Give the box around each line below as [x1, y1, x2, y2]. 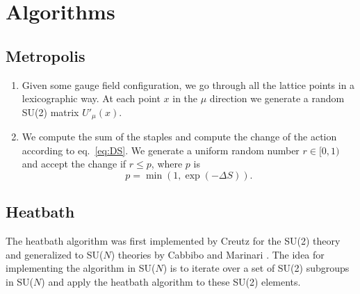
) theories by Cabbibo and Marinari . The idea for [111, 247, 325, 261]
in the [172, 91, 198, 106]
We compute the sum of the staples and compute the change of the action [22, 129, 337, 144]
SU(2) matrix [22, 104, 79, 119]
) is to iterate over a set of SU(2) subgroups [163, 261, 350, 275]
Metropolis [6, 44, 85, 66]
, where [151, 156, 183, 171]
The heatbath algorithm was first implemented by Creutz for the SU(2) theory [6, 234, 341, 248]
